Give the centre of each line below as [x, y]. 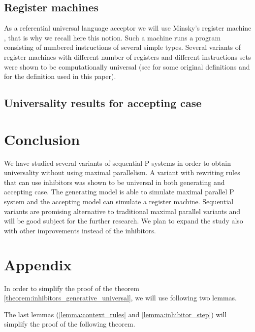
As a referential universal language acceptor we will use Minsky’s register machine [128, 28]
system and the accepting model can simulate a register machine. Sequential [119, 202]
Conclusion [42, 139]
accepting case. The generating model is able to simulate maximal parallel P [119, 192]
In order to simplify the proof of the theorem [72, 288]
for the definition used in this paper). [60, 76]
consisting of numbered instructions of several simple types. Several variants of [123, 47]
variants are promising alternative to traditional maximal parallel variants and [122, 211]
